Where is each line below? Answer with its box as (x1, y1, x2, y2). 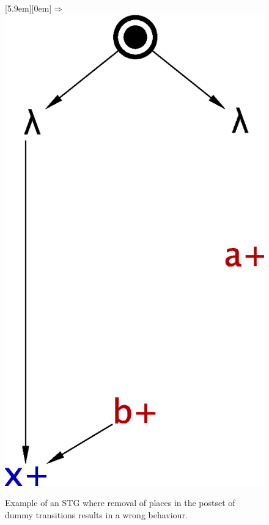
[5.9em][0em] (5, 2, 52, 14)
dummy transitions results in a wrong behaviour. (5, 508, 188, 521)
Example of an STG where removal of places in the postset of (5, 496, 235, 509)
